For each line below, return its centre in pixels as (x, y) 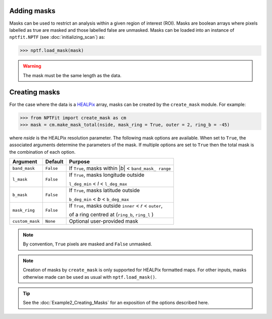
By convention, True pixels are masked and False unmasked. (87, 244)
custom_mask (26, 221)
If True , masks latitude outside (104, 190)
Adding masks (32, 11)
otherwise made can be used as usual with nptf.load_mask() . (90, 277)
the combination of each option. (42, 152)
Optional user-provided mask (104, 221)
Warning (32, 66)
